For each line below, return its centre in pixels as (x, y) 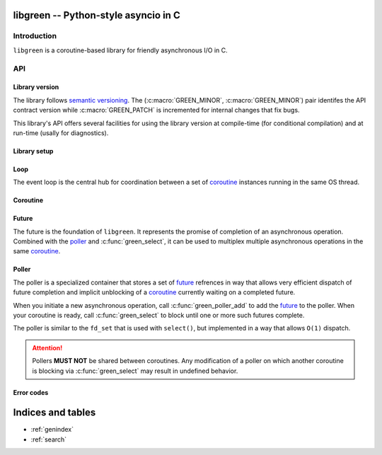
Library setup (33, 151)
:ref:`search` (49, 439)
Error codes (31, 392)
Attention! (47, 347)
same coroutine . (37, 251)
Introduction (35, 36)
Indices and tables (54, 413)
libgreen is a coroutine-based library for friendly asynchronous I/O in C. (120, 50)
